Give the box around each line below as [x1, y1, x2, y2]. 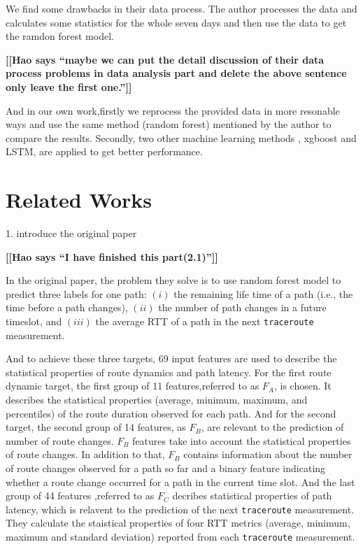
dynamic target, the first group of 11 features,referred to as [6, 378, 259, 393]
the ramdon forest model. [6, 29, 114, 43]
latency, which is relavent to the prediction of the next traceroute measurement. [6, 501, 355, 516]
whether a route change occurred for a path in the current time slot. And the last [6, 474, 355, 489]
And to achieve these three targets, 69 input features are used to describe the [6, 351, 337, 366]
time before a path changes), [6, 300, 128, 315]
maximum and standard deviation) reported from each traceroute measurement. [6, 529, 355, 544]
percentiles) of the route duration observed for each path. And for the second [6, 406, 336, 420]
